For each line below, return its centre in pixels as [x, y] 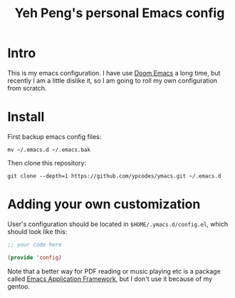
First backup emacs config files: [54, 136]
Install [26, 117]
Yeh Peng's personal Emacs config [120, 13]
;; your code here [35, 245]
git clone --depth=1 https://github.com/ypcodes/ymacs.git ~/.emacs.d [114, 176]
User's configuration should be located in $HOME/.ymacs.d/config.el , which [118, 224]
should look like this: [37, 231]
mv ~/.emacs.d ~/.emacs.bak [49, 150]
